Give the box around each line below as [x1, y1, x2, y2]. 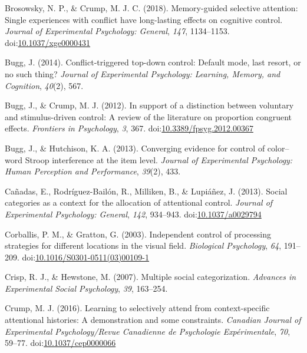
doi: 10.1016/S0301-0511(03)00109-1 [22, 250, 150, 263]
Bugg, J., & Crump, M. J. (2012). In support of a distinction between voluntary [5, 99, 294, 111]
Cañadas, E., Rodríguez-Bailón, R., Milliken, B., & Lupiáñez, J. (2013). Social [5, 184, 288, 197]
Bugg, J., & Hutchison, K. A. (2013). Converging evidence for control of [5, 141, 265, 154]
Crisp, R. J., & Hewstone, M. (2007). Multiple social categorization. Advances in [5, 270, 296, 283]
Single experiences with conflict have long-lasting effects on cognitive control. [5, 13, 283, 25]
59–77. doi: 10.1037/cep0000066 [5, 336, 116, 349]
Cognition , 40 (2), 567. [5, 79, 84, 91]
